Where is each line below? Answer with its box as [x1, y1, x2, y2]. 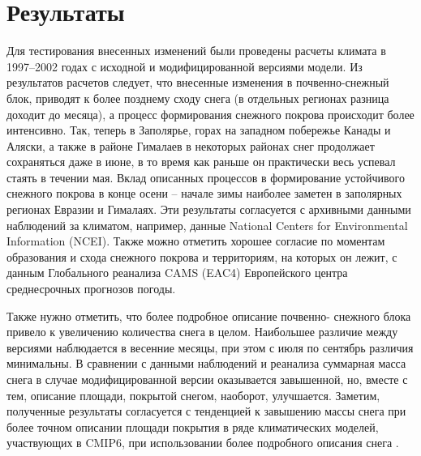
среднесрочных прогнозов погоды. [6, 280, 176, 297]
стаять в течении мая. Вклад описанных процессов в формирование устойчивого [6, 168, 406, 185]
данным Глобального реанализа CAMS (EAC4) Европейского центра [6, 264, 348, 281]
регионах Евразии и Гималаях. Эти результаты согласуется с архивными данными [6, 201, 411, 218]
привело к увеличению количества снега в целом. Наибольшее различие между [6, 323, 398, 340]
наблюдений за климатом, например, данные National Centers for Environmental [6, 216, 408, 233]
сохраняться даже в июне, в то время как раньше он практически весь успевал [6, 153, 396, 170]
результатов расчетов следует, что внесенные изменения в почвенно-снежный [6, 74, 389, 91]
